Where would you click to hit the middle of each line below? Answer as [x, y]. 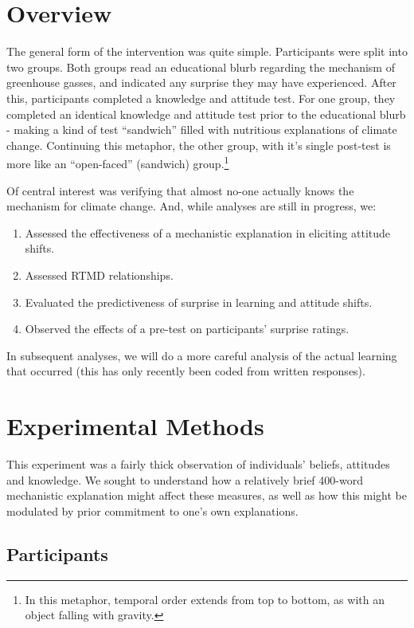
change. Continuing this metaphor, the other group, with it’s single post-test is [199, 145]
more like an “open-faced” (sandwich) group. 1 [118, 162]
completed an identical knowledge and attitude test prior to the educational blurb [206, 114]
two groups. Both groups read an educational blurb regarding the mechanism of [201, 67]
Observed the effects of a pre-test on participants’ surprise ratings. [187, 329]
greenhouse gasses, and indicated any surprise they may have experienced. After [201, 82]
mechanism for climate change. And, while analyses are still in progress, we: [191, 206]
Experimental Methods [135, 426]
